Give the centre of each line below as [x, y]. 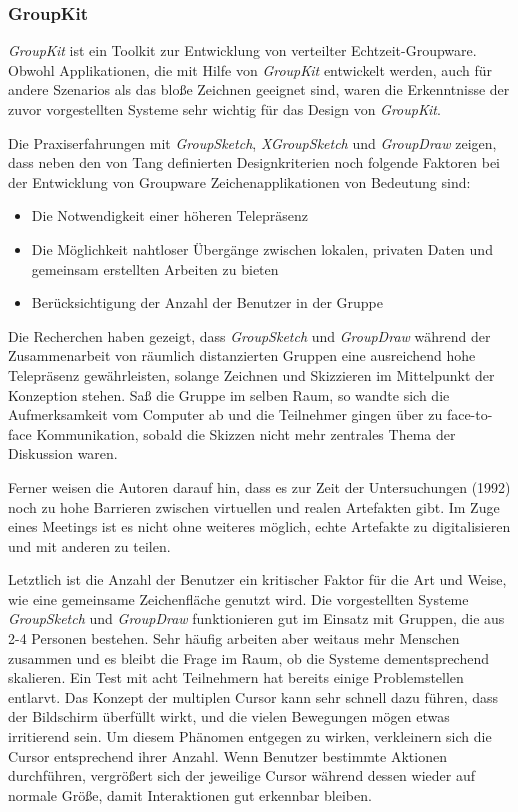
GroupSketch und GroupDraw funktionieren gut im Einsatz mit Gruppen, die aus [256, 618]
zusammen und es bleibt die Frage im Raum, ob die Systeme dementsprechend [249, 657]
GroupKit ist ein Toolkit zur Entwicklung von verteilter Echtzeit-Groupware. [242, 50]
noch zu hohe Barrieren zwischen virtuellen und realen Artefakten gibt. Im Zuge [254, 506]
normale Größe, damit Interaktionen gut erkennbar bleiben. [190, 794]
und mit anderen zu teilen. [89, 545]
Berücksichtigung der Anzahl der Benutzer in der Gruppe [207, 302]
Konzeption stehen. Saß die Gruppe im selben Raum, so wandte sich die [229, 394]
